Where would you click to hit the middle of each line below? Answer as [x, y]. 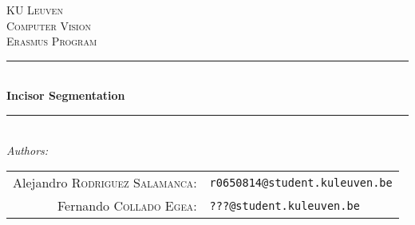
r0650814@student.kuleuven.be [301, 182]
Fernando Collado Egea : [127, 206]
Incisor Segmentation [66, 95]
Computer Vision [49, 25]
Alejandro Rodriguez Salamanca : [105, 183]
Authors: [28, 150]
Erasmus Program [52, 41]
